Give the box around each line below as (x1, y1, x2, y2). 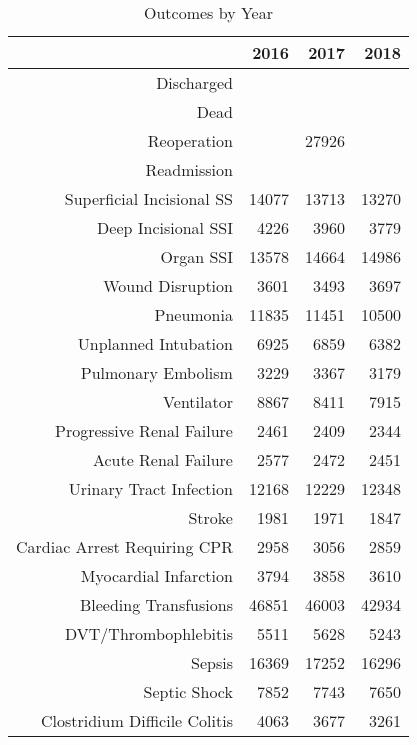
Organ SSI (160, 245, 233, 268)
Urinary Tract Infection (68, 477, 233, 500)
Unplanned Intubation (77, 332, 233, 355)
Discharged (156, 71, 233, 94)
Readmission (145, 158, 233, 181)
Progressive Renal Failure (55, 419, 233, 442)
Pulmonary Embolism (80, 361, 233, 384)
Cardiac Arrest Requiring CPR (16, 535, 233, 558)
